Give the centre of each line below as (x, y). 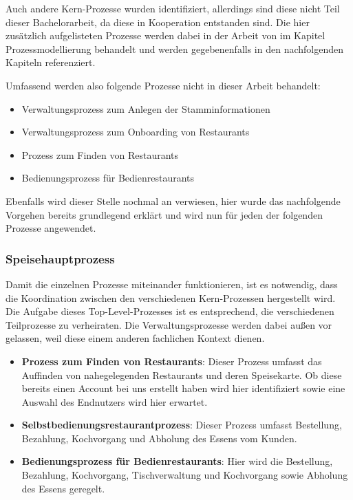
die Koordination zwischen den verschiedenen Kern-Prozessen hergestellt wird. (171, 297)
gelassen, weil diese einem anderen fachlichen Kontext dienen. (135, 338)
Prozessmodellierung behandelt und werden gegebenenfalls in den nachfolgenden (174, 48)
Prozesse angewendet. (51, 228)
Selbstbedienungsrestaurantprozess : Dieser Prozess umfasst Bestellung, (182, 425)
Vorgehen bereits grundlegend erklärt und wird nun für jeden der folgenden (164, 214)
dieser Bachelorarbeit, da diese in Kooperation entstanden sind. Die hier (158, 22)
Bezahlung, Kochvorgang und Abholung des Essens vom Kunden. (159, 438)
